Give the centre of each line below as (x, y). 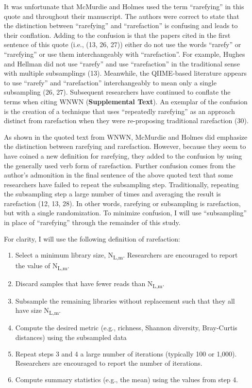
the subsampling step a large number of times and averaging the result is (112, 194)
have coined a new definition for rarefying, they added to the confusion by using (123, 155)
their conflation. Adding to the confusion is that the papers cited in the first (117, 35)
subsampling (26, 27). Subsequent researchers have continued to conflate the (117, 92)
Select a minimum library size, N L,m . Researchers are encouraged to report (126, 256)
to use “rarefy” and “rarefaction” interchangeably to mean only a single (110, 82)
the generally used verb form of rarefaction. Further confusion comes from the (120, 165)
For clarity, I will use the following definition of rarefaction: (92, 238)
